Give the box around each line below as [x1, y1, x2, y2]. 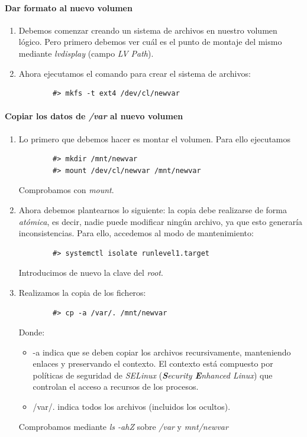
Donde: [18, 326, 45, 338]
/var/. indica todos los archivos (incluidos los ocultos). [33, 400, 231, 413]
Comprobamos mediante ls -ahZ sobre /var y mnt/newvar [18, 420, 228, 432]
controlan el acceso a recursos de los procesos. [33, 380, 199, 393]
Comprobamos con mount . [18, 184, 114, 196]
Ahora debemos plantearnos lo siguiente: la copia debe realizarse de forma [18, 203, 287, 216]
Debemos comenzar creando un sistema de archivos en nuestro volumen [18, 24, 277, 36]
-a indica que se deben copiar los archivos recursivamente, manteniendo [33, 345, 291, 358]
